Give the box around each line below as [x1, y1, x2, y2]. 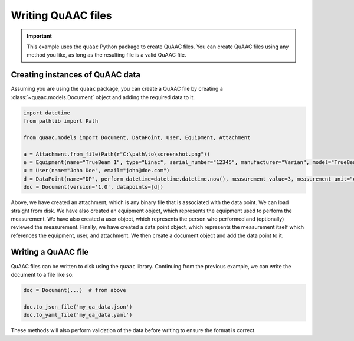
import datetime [23, 109, 71, 116]
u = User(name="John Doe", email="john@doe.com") [23, 167, 170, 174]
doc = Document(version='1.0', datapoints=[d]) [23, 183, 163, 191]
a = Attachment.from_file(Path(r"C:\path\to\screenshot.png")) [23, 150, 211, 158]
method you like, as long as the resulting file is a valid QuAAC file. [27, 51, 186, 58]
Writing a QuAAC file [11, 247, 89, 257]
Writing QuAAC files [11, 9, 112, 22]
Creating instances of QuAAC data [11, 70, 141, 80]
